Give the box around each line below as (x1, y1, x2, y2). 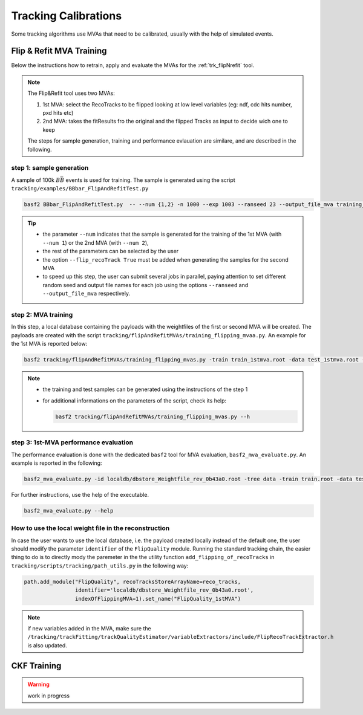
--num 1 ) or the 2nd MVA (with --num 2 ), (42, 239, 149, 246)
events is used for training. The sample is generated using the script (65, 176, 235, 184)
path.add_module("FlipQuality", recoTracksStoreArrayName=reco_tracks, (24, 578, 241, 585)
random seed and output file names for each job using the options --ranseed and (42, 281, 249, 288)
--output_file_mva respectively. (42, 290, 131, 297)
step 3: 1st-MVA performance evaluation (11, 438, 133, 447)
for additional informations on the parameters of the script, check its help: (42, 396, 227, 404)
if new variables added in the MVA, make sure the (27, 624, 151, 632)
